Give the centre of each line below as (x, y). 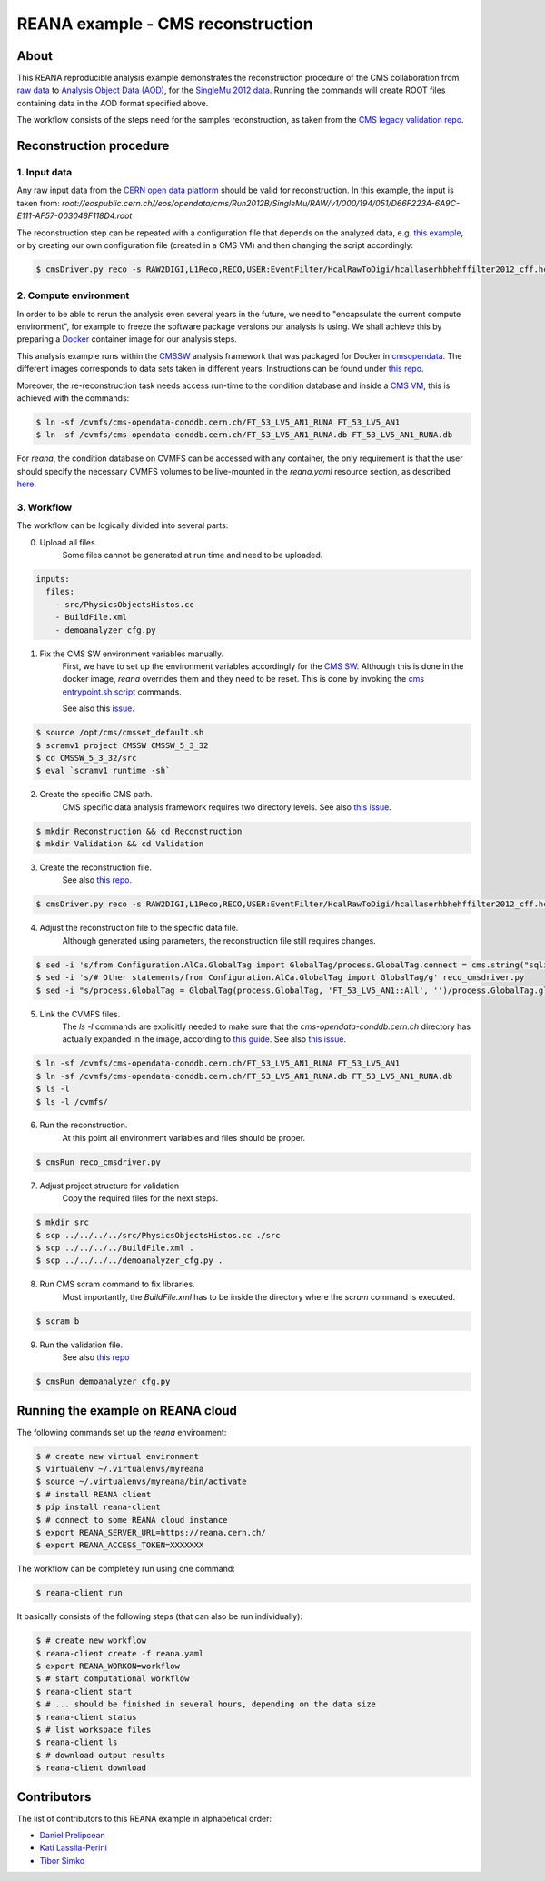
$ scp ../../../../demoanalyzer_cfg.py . (129, 1261)
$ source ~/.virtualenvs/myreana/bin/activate (141, 1481)
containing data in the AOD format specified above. (113, 103)
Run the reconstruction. (84, 1125)
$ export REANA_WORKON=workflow (108, 1666)
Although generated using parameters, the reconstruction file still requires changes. (219, 940)
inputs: (53, 579)
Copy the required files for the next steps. (140, 1198)
